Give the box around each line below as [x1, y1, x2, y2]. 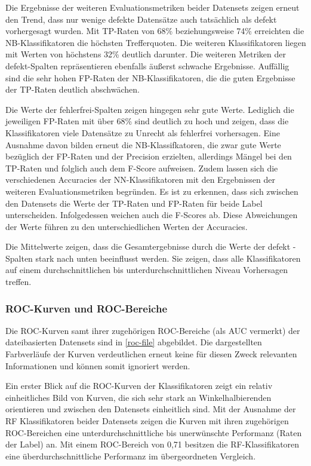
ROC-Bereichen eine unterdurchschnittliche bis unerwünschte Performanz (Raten [5, 426, 302, 439]
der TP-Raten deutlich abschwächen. [5, 83, 140, 96]
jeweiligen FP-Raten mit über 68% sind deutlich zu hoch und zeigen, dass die [5, 115, 289, 127]
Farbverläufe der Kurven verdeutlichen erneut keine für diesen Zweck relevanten [5, 348, 297, 360]
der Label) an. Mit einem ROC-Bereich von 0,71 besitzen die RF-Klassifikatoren [5, 438, 300, 450]
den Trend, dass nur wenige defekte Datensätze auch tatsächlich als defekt [5, 13, 277, 25]
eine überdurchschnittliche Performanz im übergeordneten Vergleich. [5, 449, 256, 462]
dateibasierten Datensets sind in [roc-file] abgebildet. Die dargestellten [5, 336, 262, 348]
